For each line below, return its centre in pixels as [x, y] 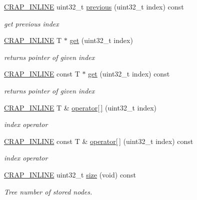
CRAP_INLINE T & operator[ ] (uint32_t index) [80, 107]
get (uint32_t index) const [129, 74]
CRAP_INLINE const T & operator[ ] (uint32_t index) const [99, 141]
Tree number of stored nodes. [48, 191]
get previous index [31, 23]
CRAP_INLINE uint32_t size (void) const [70, 174]
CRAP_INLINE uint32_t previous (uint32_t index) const [94, 6]
